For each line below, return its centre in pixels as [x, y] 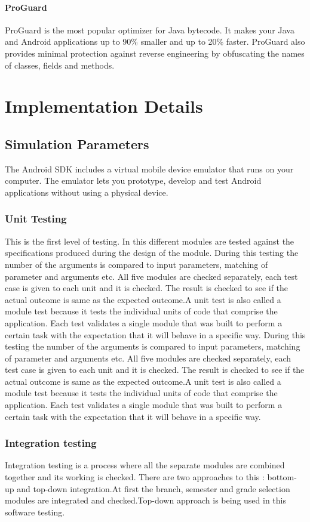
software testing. [35, 512]
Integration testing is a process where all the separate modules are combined [145, 465]
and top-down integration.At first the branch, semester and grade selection [154, 488]
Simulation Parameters [77, 143]
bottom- [282, 477]
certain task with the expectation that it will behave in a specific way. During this [155, 334]
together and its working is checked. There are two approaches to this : [135, 477]
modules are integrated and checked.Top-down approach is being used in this [145, 500]
